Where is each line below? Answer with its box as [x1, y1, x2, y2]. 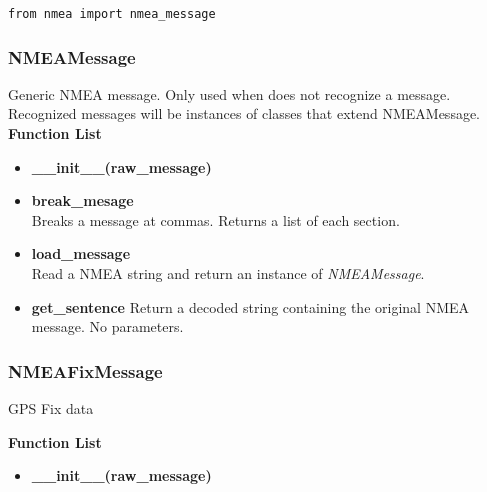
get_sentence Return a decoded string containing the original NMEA [31, 296, 470, 317]
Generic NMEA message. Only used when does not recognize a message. [8, 83, 451, 104]
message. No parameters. [31, 316, 184, 337]
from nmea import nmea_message [8, 7, 216, 21]
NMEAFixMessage [8, 358, 163, 383]
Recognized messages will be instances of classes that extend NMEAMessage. [8, 103, 481, 124]
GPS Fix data [8, 398, 94, 419]
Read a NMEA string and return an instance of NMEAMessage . [31, 263, 425, 284]
